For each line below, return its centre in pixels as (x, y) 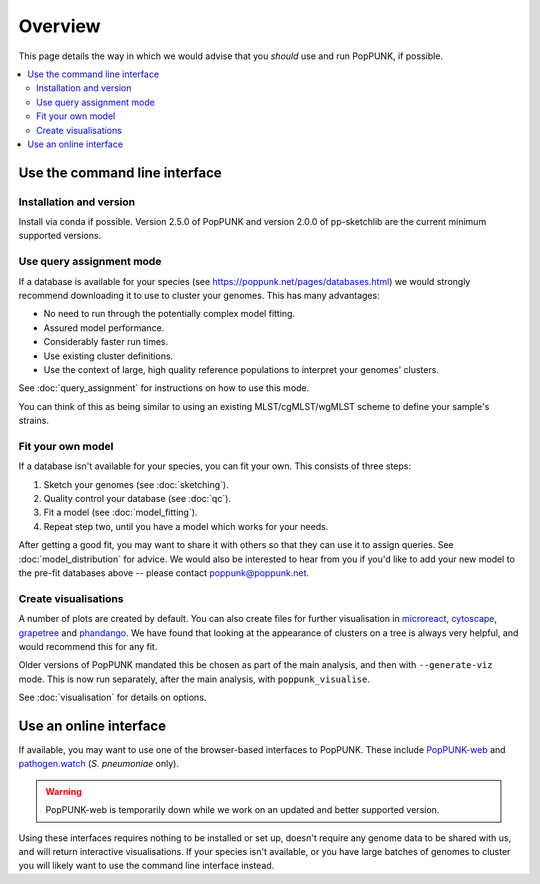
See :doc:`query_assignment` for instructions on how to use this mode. (164, 388)
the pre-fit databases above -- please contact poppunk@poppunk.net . (164, 572)
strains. (34, 421)
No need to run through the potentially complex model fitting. (169, 314)
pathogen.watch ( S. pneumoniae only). (99, 764)
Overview (59, 26)
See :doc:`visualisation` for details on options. (112, 697)
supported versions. (60, 236)
